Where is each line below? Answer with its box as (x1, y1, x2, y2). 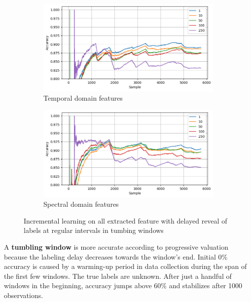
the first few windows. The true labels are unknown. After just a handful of (4, 270, 232, 281)
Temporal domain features (43, 93, 123, 103)
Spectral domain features (43, 199, 119, 209)
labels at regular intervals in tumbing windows (24, 225, 164, 235)
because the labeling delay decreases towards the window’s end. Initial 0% (4, 251, 228, 262)
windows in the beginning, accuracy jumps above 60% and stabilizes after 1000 (4, 280, 242, 291)
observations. (4, 290, 43, 301)
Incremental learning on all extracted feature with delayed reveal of (24, 215, 227, 226)
